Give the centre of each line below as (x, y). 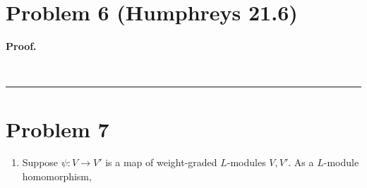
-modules (246, 162)
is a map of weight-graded (161, 162)
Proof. (21, 46)
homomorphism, (57, 176)
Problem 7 (58, 129)
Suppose (40, 162)
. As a (301, 162)
